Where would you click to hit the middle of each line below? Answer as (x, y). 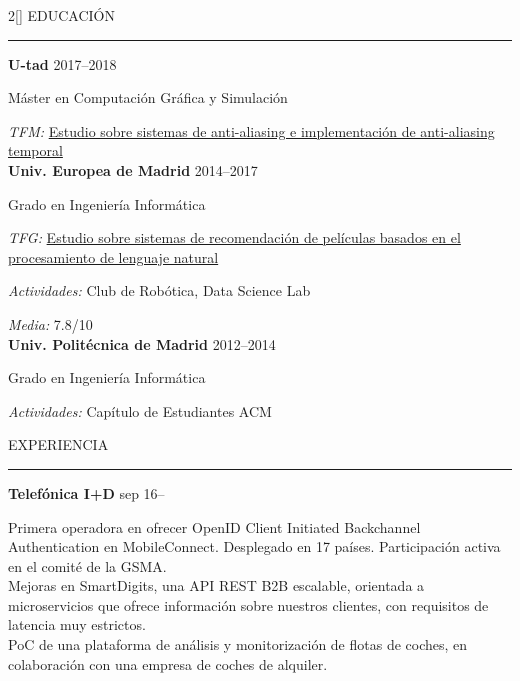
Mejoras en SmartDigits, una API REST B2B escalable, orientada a (216, 585)
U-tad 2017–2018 (62, 63)
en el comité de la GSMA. (87, 565)
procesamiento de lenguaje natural (113, 256)
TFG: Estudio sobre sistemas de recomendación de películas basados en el (234, 237)
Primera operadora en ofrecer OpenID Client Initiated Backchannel (214, 526)
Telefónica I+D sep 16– (86, 492)
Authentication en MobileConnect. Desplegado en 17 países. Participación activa (254, 546)
